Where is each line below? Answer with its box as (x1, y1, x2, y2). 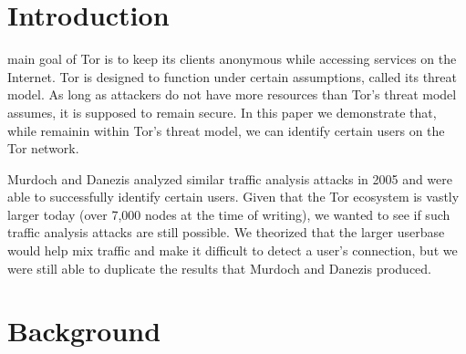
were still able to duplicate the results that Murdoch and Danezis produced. (7, 258, 432, 277)
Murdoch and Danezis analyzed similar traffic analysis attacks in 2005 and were (7, 169, 452, 188)
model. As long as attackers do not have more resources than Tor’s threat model (7, 85, 457, 104)
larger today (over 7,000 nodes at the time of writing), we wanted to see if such (7, 204, 450, 224)
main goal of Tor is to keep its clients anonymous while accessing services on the (7, 49, 457, 68)
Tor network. (7, 139, 79, 158)
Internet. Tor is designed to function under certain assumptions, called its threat (7, 67, 458, 86)
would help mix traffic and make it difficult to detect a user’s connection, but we (7, 241, 458, 260)
